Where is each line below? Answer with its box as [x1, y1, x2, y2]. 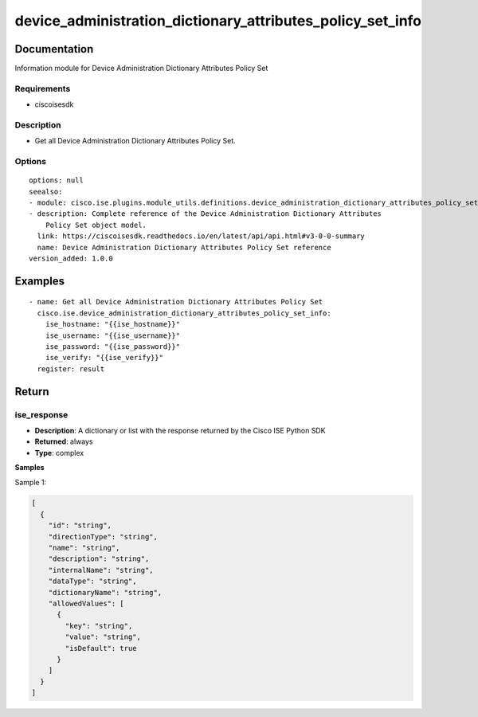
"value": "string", [65, 633, 141, 641]
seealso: [29, 187, 63, 196]
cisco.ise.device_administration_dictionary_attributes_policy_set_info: [37, 308, 331, 318]
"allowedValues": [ [48, 599, 125, 608]
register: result [37, 364, 105, 374]
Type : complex [34, 448, 84, 457]
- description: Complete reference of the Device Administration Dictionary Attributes [29, 210, 382, 218]
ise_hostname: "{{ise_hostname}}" [45, 319, 181, 329]
